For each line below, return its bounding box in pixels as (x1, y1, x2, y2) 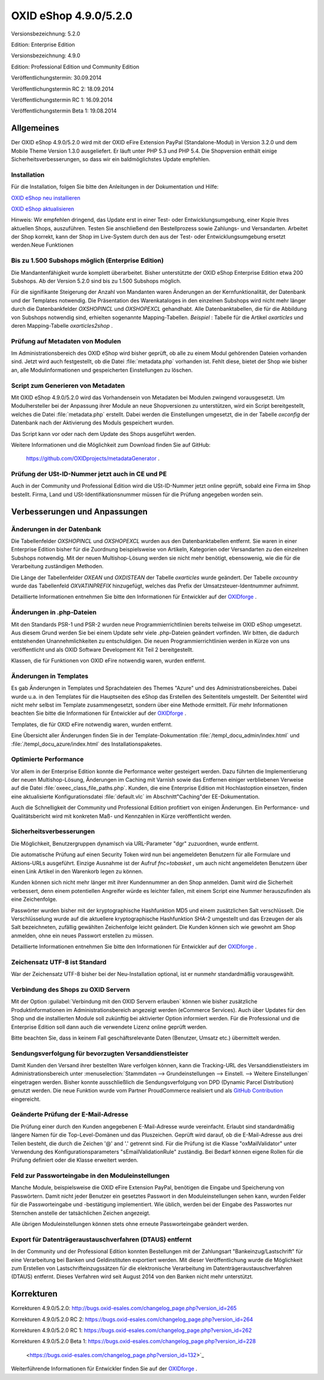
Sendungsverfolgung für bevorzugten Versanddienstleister (11, 1049, 188, 1058)
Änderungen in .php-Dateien (11, 608, 97, 616)
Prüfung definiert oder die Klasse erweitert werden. (11, 1156, 139, 1164)
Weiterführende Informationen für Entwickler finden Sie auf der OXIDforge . (11, 1365, 197, 1372)
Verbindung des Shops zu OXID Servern (11, 986, 130, 993)
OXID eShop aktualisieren (11, 205, 74, 212)
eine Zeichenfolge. (11, 896, 58, 903)
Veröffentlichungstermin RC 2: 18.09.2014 (11, 85, 114, 93)
